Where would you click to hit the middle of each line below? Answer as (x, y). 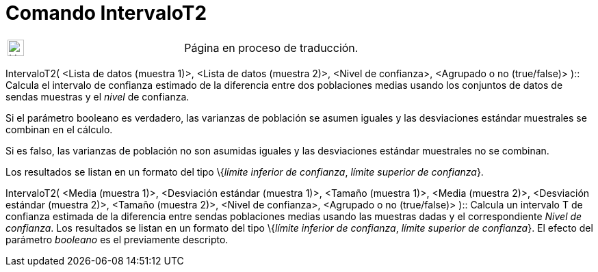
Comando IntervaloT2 (106, 13)
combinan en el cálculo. (59, 129)
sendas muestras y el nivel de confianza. (97, 96)
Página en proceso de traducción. (271, 47)
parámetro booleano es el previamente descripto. (117, 239)
